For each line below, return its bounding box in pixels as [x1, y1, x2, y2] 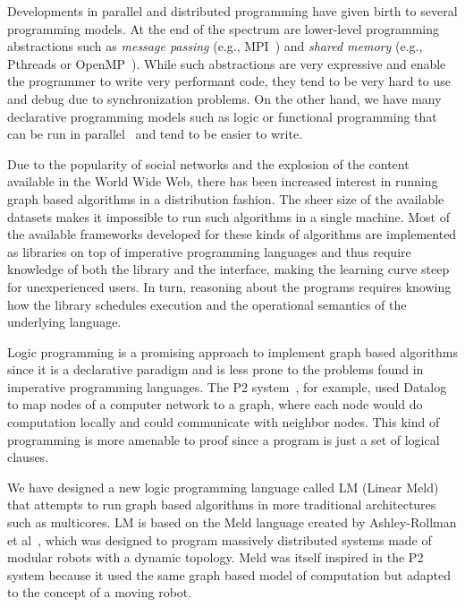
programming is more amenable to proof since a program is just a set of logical [7, 430, 440, 449]
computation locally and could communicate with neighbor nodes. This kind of [7, 413, 440, 432]
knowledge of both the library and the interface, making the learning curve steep [7, 260, 450, 278]
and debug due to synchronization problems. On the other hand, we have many [7, 89, 442, 107]
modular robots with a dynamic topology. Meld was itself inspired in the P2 [7, 548, 424, 567]
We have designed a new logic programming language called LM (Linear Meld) [7, 477, 439, 496]
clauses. [7, 448, 49, 466]
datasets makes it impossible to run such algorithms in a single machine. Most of [7, 207, 451, 226]
